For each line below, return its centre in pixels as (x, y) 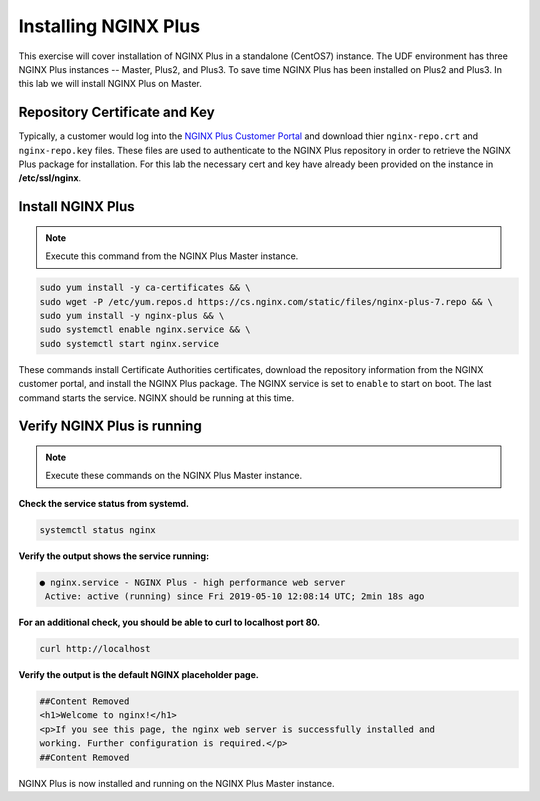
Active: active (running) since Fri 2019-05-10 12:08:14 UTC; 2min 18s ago (235, 596)
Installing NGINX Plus (109, 26)
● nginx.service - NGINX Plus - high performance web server (192, 582)
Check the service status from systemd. (104, 503)
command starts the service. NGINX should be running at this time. (156, 397)
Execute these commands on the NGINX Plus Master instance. (174, 476)
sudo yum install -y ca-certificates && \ (145, 288)
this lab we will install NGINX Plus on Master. (110, 84)
